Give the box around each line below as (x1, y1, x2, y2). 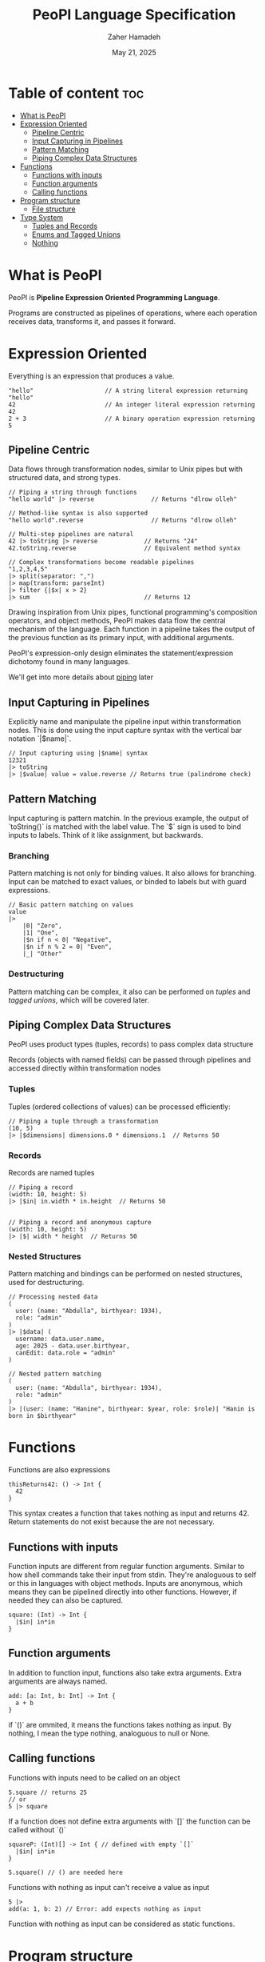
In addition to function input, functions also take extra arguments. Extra (8, 1668, 242, 1677)
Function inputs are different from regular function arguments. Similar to (8, 1562, 245, 1572)
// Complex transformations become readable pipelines (8, 559, 195, 567)
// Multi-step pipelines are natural (8, 531, 134, 539)
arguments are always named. (8, 1676, 108, 1686)
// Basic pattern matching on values (8, 901, 134, 909)
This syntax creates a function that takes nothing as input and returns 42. (8, 1508, 250, 1518)
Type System (19, 212, 64, 222)
